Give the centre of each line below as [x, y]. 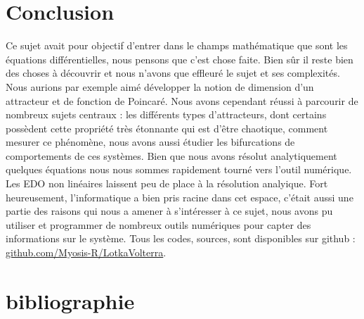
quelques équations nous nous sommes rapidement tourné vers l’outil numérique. [179, 169]
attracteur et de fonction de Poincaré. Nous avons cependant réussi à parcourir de [182, 100]
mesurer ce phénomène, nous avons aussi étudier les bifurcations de [150, 142]
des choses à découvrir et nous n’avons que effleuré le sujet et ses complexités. [173, 73]
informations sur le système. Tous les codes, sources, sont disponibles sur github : [181, 238]
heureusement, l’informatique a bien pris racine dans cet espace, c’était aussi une [180, 197]
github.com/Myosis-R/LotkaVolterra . [86, 252]
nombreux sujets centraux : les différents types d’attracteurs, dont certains [166, 114]
